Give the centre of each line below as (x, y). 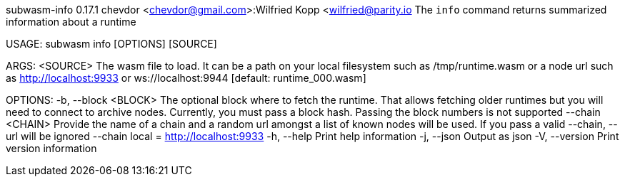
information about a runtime (71, 22)
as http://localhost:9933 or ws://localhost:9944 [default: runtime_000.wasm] (186, 78)
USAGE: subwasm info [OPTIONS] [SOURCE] (111, 44)
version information (51, 148)
